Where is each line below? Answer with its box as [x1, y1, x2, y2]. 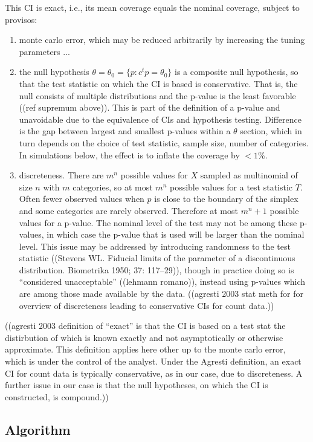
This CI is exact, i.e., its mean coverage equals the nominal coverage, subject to [5, 1, 300, 13]
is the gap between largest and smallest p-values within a [19, 125, 231, 137]
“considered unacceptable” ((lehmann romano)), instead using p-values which [19, 275, 306, 288]
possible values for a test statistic [169, 180, 293, 193]
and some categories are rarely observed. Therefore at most [19, 204, 238, 216]
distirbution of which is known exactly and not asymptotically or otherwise [5, 331, 283, 343]
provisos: [5, 13, 37, 25]
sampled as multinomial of [200, 169, 298, 181]
